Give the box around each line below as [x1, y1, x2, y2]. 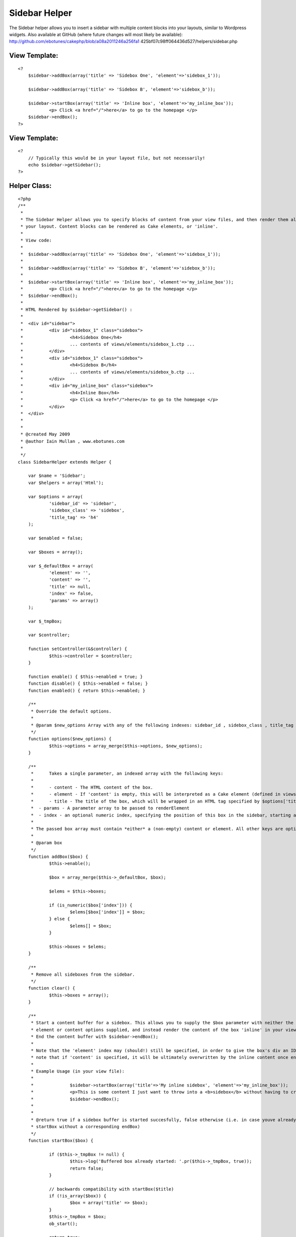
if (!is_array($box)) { [49, 1193, 107, 1199]
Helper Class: [9, 182, 52, 190]
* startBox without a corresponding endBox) [31, 1124, 141, 1130]
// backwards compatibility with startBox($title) [49, 1186, 174, 1192]
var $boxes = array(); [28, 549, 83, 555]
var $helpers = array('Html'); [28, 480, 104, 485]
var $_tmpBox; [28, 618, 63, 624]
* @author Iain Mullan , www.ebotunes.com [20, 438, 125, 444]
